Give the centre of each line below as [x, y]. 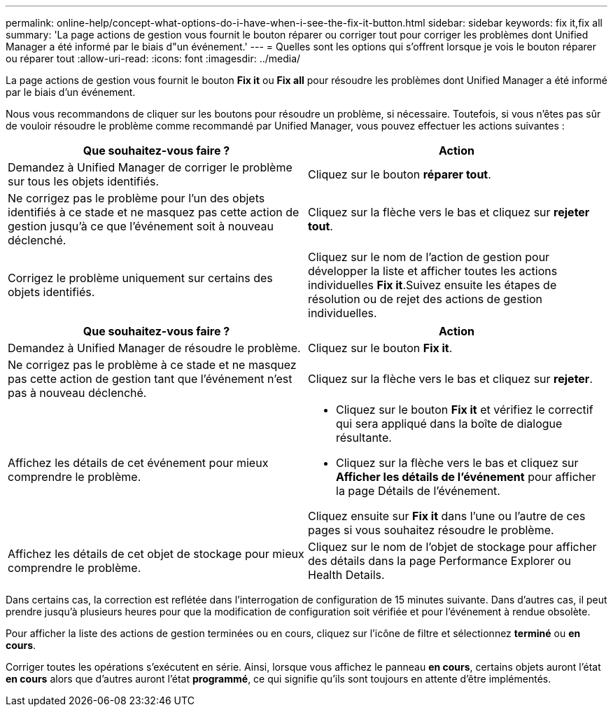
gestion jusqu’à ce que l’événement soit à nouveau [141, 226]
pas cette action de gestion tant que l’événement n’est [150, 379]
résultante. [364, 438]
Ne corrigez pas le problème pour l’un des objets [136, 198]
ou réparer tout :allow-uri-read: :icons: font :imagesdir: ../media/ [153, 58]
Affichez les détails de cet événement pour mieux [138, 463]
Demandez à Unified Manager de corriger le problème [150, 167]
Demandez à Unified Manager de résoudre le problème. [154, 348]
